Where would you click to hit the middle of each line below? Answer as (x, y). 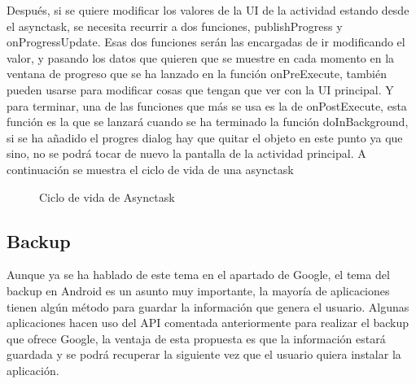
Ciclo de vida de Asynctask (107, 196)
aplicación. (33, 370)
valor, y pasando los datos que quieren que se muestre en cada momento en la (201, 57)
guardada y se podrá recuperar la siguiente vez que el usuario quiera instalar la (204, 354)
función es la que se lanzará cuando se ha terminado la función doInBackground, (208, 122)
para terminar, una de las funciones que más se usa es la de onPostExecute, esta (207, 105)
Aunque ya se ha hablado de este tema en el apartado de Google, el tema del (198, 275)
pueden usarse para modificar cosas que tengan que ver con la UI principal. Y (200, 89)
